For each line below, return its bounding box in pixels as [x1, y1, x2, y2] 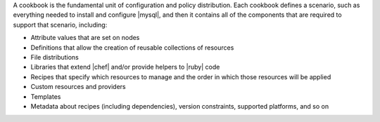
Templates [30, 92, 61, 101]
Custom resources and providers [30, 83, 126, 91]
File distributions [30, 53, 79, 61]
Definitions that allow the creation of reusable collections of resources [30, 43, 234, 52]
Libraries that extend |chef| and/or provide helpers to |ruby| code [30, 63, 220, 72]
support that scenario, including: [13, 20, 108, 29]
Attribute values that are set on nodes [30, 34, 140, 42]
